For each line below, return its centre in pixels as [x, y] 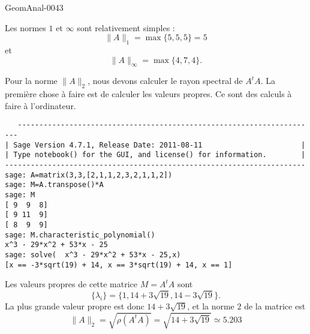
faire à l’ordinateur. [40, 105]
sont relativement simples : [126, 27]
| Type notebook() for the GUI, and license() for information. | [155, 155]
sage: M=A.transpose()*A [54, 185]
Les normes [25, 27]
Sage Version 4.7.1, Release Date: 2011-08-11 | [159, 145]
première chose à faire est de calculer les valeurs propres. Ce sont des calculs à [148, 94]
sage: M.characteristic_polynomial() [80, 235]
